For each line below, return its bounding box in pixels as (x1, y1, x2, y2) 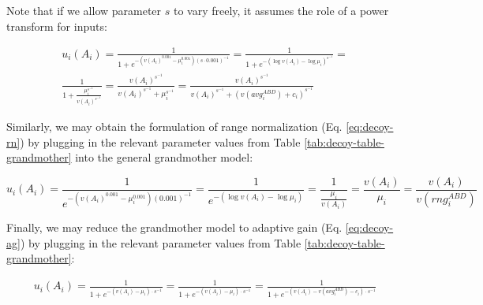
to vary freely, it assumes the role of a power (173, 2, 389, 18)
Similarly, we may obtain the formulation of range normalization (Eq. (6, 117, 343, 134)
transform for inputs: (6, 17, 107, 34)
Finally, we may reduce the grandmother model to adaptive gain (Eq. (6, 219, 343, 236)
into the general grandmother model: (75, 149, 253, 166)
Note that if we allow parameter (6, 2, 162, 18)
